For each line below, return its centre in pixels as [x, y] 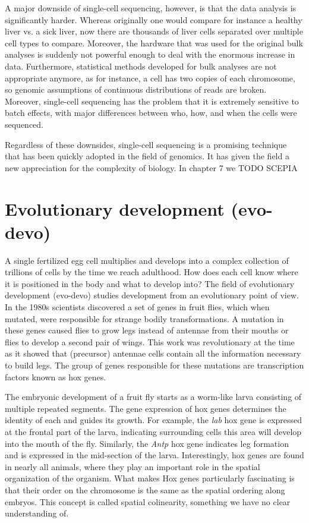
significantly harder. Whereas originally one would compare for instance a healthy [154, 19]
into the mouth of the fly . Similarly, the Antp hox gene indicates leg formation [147, 443]
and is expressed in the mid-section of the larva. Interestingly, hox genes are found [154, 455]
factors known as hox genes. [56, 377]
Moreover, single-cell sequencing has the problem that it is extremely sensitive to [152, 101]
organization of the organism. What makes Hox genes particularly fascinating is [150, 478]
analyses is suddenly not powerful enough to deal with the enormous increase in [150, 54]
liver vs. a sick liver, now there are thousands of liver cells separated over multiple [154, 31]
